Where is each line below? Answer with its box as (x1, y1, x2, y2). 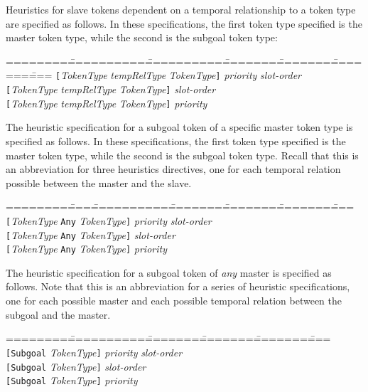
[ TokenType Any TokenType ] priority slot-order (6, 213, 212, 228)
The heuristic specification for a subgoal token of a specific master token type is (6, 120, 353, 134)
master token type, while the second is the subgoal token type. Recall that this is (6, 147, 359, 162)
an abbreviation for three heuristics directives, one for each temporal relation (6, 161, 341, 176)
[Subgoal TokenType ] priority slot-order (6, 344, 183, 359)
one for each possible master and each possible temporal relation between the (6, 293, 342, 308)
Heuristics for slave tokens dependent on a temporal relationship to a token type (6, 2, 356, 16)
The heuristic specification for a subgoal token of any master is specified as (6, 265, 332, 280)
